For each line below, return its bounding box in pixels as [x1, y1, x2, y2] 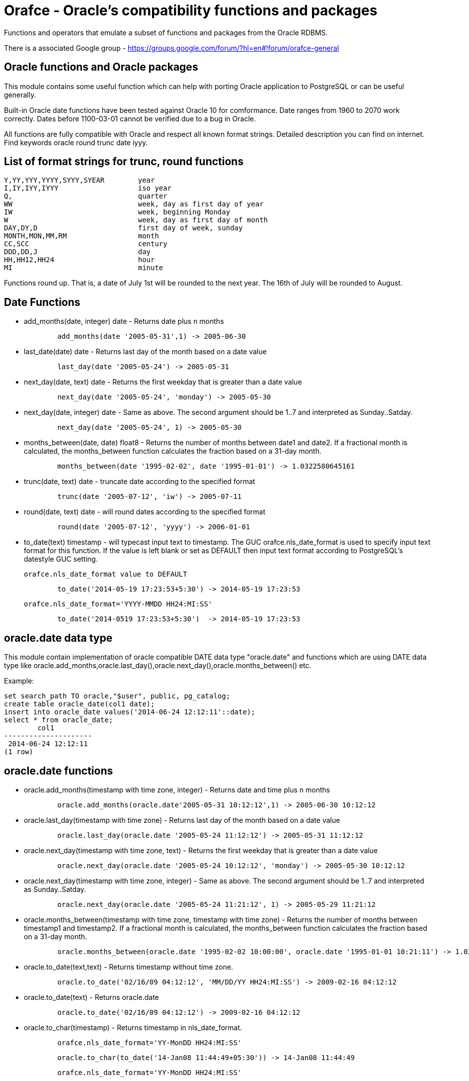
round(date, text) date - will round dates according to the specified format [24, 507, 266, 516]
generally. [4, 90, 36, 99]
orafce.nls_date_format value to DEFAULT [24, 570, 187, 579]
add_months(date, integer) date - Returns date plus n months [24, 317, 224, 326]
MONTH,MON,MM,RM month [4, 232, 159, 240]
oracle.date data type [4, 631, 113, 644]
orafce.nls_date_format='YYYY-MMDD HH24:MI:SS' [24, 600, 213, 608]
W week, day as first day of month [4, 216, 268, 224]
